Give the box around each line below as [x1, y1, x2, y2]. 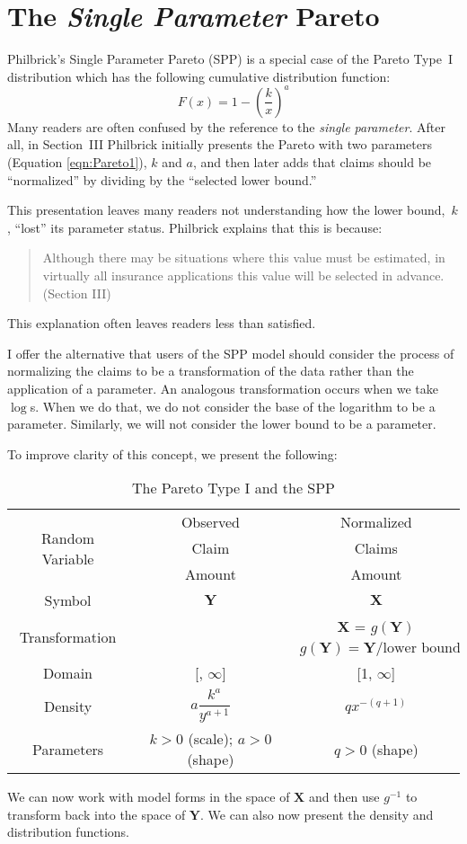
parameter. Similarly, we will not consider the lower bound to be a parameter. [7, 414, 436, 433]
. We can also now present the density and [200, 804, 434, 823]
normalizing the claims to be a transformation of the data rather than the [7, 361, 414, 380]
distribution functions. [7, 822, 129, 841]
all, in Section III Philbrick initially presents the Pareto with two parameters [7, 135, 432, 154]
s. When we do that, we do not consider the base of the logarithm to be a [30, 396, 436, 415]
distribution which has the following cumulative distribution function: [7, 67, 391, 85]
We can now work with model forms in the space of [7, 787, 290, 806]
